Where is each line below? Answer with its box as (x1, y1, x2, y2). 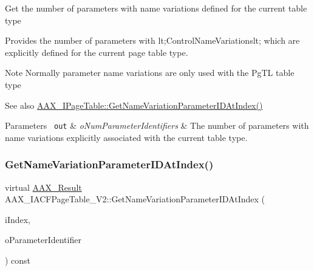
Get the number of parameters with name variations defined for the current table (5, 2, 307, 14)
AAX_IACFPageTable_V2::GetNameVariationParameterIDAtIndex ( (5, 193, 265, 205)
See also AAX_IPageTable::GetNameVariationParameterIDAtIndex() (5, 98, 263, 111)
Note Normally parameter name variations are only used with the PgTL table (5, 66, 295, 79)
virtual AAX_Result (5, 180, 82, 193)
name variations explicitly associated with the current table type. (5, 131, 248, 143)
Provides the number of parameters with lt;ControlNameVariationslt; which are (5, 34, 300, 47)
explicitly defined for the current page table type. (5, 46, 188, 58)
